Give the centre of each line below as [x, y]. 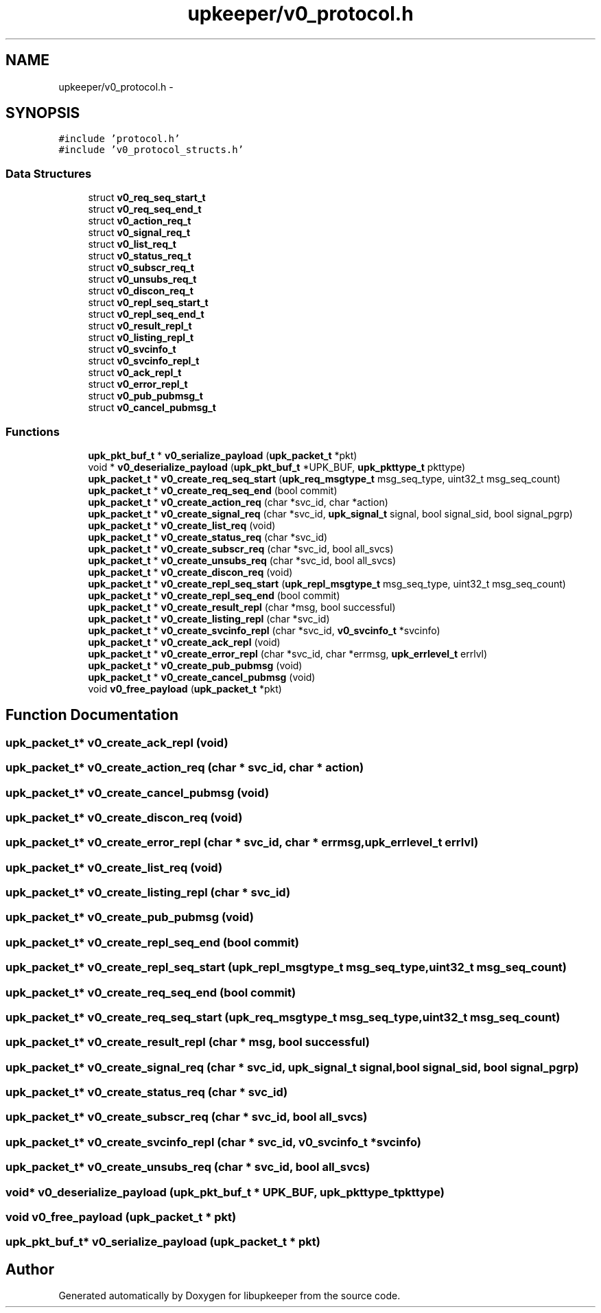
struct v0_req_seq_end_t [145, 209]
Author [30, 1269]
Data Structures [49, 173]
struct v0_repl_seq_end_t [146, 314]
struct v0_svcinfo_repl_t [144, 361]
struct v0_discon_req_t [141, 291]
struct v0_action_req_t [140, 221]
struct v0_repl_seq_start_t [148, 303]
